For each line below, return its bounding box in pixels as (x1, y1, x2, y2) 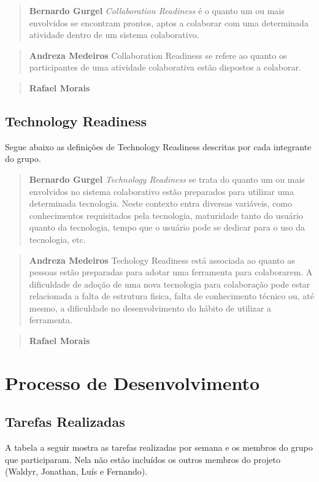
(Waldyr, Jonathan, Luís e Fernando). (5, 465, 148, 478)
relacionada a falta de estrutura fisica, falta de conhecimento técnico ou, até (29, 289, 314, 302)
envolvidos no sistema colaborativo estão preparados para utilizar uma (29, 185, 294, 197)
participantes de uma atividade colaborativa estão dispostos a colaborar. (29, 61, 301, 74)
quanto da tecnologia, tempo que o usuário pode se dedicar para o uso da (29, 221, 305, 234)
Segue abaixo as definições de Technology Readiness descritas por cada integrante (5, 140, 312, 153)
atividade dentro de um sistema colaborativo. (29, 28, 199, 41)
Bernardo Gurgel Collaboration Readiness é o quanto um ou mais (29, 4, 285, 17)
